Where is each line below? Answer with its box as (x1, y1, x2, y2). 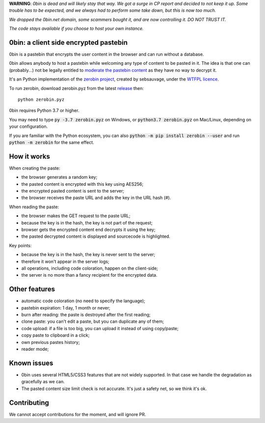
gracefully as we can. (21, 379, 65, 385)
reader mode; (21, 346, 49, 352)
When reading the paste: (9, 204, 59, 210)
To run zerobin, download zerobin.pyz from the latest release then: (9, 85, 144, 91)
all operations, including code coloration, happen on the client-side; (21, 265, 158, 271)
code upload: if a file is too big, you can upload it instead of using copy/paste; (21, 325, 179, 331)
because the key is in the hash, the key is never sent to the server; (21, 252, 156, 257)
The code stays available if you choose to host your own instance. (9, 26, 144, 31)
